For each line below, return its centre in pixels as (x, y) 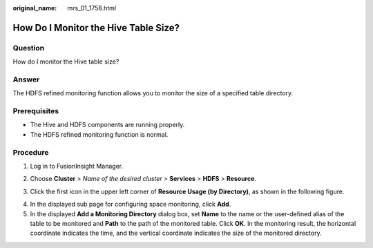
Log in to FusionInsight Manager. (77, 166)
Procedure (31, 152)
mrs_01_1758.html (92, 8)
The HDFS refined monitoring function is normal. (99, 134)
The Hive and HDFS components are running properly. (107, 125)
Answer (26, 79)
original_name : (35, 8)
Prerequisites (36, 111)
